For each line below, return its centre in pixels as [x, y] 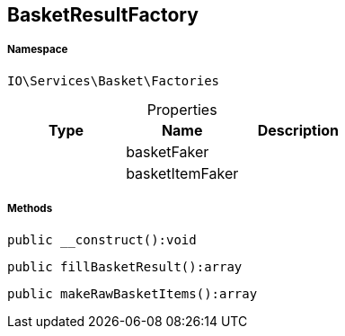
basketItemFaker [182, 173]
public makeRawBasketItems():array [133, 293]
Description [298, 130]
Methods [30, 209]
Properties [182, 109]
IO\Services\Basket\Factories [114, 80]
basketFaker [168, 151]
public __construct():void [102, 239]
